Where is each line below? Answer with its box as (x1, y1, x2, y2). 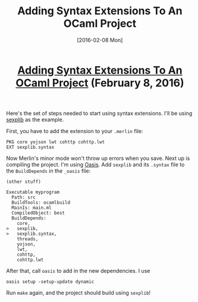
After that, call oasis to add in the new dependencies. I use (6, 267, 150, 274)
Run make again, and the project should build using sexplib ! (6, 289, 151, 296)
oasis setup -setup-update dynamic (6, 278, 95, 285)
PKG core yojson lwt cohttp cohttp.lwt (6, 139, 105, 145)
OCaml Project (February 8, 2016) (15, 76, 184, 90)
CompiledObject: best (11, 210, 65, 216)
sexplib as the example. (6, 116, 64, 123)
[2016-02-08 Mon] (77, 36, 123, 43)
